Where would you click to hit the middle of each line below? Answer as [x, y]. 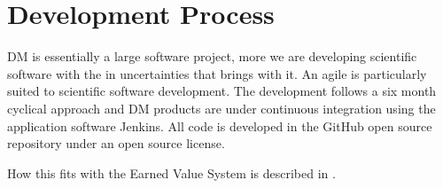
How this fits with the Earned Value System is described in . [171, 172]
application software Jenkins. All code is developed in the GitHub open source [220, 125]
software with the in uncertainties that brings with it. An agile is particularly [217, 73]
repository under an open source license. [116, 143]
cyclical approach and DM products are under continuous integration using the [221, 108]
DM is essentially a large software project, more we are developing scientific [212, 56]
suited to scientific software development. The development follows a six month [222, 91]
